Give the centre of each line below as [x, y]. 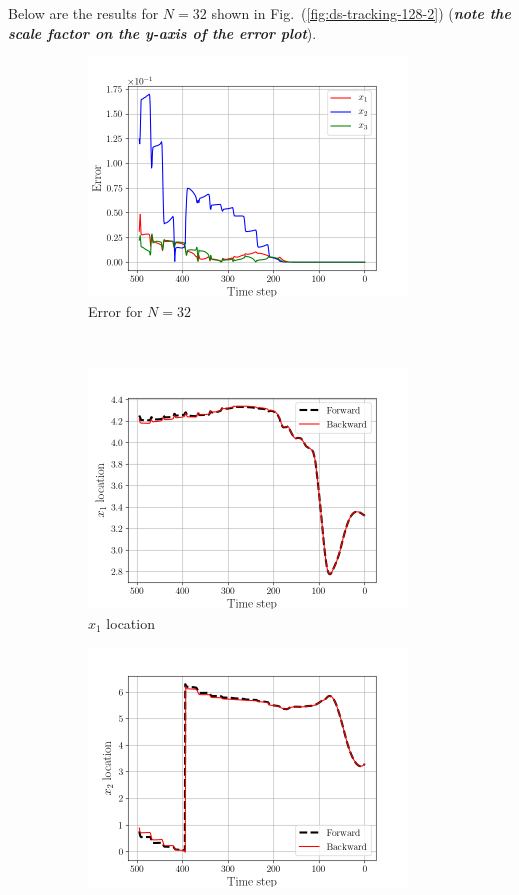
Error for [115, 310]
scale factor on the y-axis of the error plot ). [162, 32]
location [130, 622]
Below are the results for [83, 13]
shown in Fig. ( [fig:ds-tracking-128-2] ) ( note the [361, 13]
